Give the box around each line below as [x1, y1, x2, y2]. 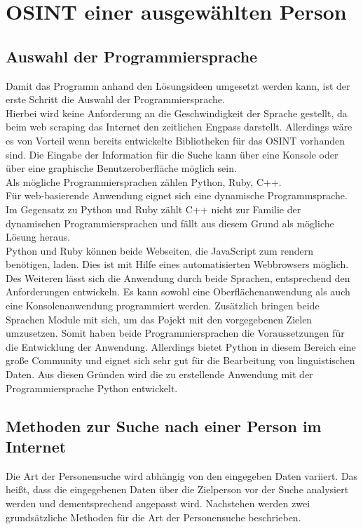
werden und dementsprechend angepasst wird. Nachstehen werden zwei [6, 496, 310, 511]
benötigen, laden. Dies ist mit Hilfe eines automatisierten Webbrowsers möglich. [6, 257, 349, 272]
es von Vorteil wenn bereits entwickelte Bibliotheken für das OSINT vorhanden [6, 133, 345, 147]
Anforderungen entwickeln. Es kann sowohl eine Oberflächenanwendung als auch [6, 284, 350, 299]
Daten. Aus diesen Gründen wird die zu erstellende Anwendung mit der [6, 367, 313, 382]
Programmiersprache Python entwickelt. [6, 380, 178, 395]
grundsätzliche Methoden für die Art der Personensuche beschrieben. [6, 509, 301, 524]
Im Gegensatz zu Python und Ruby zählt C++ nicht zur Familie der [6, 201, 301, 216]
